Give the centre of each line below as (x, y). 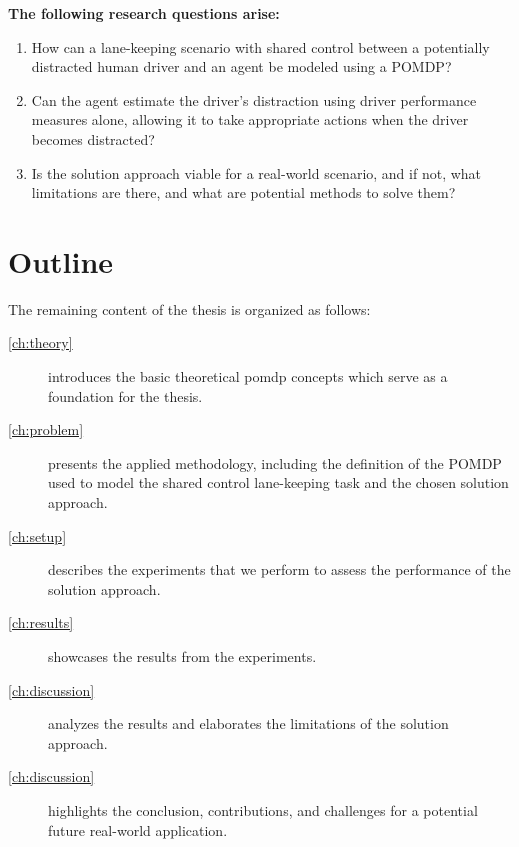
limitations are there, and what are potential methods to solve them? (243, 192)
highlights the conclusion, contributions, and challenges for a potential (263, 809)
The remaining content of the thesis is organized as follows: (189, 308)
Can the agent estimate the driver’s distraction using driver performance (254, 99)
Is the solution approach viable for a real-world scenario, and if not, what (256, 172)
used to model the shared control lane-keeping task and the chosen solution (278, 482)
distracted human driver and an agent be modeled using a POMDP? (241, 66)
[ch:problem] (46, 429)
